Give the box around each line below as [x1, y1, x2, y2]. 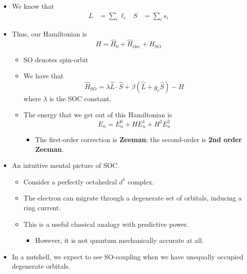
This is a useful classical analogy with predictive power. [23, 219, 189, 229]
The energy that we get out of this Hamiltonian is [23, 110, 172, 120]
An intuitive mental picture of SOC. [12, 160, 119, 170]
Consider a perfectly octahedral [23, 176, 117, 186]
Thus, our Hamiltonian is [12, 29, 87, 39]
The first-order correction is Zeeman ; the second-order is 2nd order [35, 134, 242, 145]
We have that [23, 71, 64, 81]
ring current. [23, 202, 61, 212]
